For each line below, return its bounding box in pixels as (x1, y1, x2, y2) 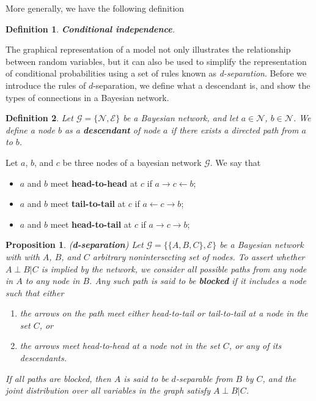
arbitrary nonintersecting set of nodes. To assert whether (92, 250, 305, 263)
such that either (6, 286, 64, 299)
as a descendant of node (64, 123, 161, 136)
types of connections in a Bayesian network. (6, 91, 169, 103)
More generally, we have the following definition (6, 2, 185, 14)
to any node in (25, 274, 80, 287)
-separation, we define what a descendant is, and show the (93, 78, 310, 91)
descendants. (20, 351, 67, 364)
